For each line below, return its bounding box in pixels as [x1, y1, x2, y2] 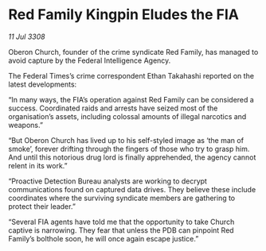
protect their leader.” [8, 201, 76, 211]
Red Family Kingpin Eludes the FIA [8, 6, 240, 24]
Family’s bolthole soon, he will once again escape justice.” [8, 234, 199, 243]
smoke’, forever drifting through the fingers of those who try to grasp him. [8, 144, 250, 153]
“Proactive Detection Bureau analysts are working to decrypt [8, 176, 207, 186]
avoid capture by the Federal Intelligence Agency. [8, 56, 171, 65]
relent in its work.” [8, 160, 68, 170]
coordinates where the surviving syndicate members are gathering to [8, 193, 236, 203]
